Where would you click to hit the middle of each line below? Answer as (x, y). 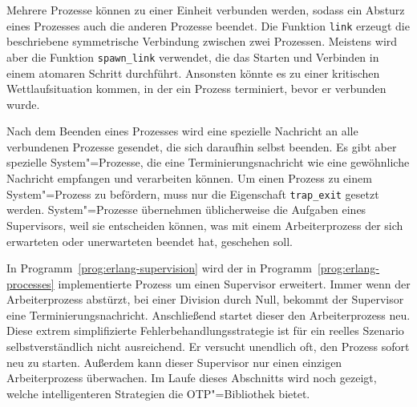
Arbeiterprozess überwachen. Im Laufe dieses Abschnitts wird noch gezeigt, (192, 378)
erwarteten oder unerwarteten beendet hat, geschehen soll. (150, 241)
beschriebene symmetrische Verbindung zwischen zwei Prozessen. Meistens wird (202, 41)
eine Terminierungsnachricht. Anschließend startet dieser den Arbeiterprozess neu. (208, 314)
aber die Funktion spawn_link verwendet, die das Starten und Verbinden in (193, 56)
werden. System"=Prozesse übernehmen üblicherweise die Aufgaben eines (186, 210)
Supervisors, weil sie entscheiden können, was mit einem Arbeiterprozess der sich (205, 225)
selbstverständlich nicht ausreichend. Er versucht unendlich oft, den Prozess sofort (208, 347)
